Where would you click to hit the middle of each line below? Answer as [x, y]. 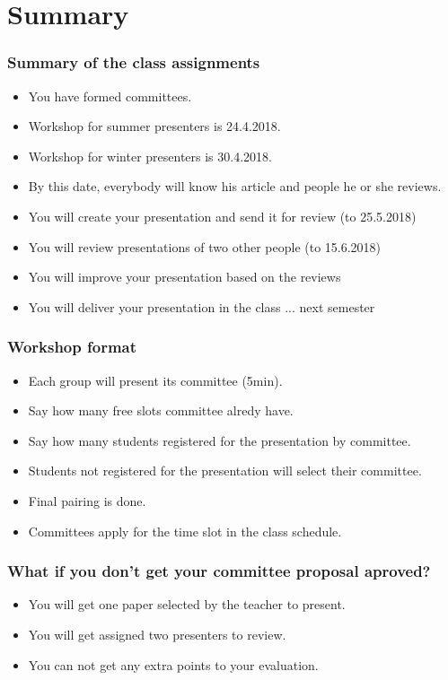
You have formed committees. [110, 96]
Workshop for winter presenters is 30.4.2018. [150, 156]
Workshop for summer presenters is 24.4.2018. [154, 126]
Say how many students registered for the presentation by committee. [220, 440]
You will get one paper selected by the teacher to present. [187, 604]
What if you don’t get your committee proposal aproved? [219, 571]
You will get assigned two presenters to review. [157, 634]
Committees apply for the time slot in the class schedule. [185, 531]
